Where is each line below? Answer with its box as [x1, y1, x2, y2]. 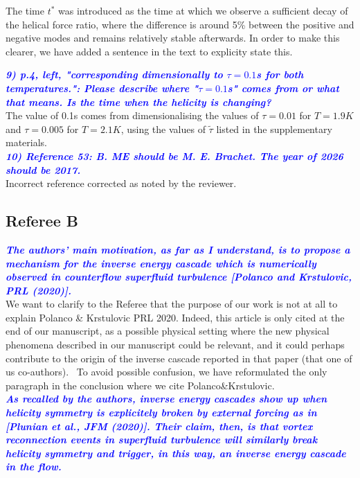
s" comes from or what [227, 80, 339, 95]
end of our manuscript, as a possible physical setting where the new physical [6, 324, 330, 338]
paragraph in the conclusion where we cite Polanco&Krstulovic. [6, 378, 275, 392]
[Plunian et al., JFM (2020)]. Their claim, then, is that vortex [6, 418, 313, 433]
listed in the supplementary [216, 121, 332, 136]
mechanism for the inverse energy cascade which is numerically [6, 256, 316, 270]
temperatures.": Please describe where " [6, 80, 199, 95]
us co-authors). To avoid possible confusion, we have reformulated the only [6, 364, 327, 379]
